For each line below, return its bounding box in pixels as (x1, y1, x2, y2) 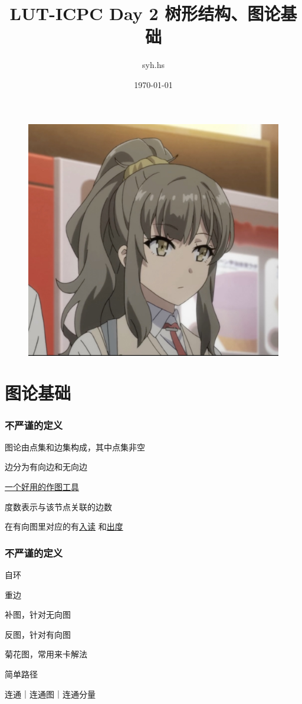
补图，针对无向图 (5, 608, 71, 621)
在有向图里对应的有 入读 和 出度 (5, 520, 123, 533)
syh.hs (142, 59, 165, 71)
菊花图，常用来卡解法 (5, 648, 87, 660)
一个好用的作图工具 (5, 480, 79, 492)
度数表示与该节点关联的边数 (5, 500, 112, 512)
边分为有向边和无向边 (5, 460, 87, 473)
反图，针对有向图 (5, 628, 71, 640)
